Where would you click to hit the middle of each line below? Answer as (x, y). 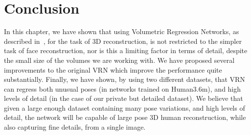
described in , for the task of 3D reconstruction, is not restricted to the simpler (123, 41)
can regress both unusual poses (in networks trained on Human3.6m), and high (123, 88)
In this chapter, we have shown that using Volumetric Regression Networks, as (122, 31)
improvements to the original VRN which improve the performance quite (113, 69)
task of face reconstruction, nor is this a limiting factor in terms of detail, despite (126, 50)
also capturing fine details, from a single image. (75, 127)
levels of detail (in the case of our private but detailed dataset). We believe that (124, 98)
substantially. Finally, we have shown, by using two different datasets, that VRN (125, 79)
